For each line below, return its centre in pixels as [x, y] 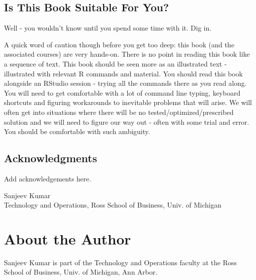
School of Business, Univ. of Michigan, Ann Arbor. [81, 272]
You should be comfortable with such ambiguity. [77, 131]
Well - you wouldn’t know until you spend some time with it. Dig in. [108, 28]
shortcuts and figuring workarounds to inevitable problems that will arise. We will [128, 102]
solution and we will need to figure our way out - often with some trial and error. [127, 122]
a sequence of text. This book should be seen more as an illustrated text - [115, 63]
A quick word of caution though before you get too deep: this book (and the [119, 44]
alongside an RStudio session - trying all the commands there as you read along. [125, 83]
